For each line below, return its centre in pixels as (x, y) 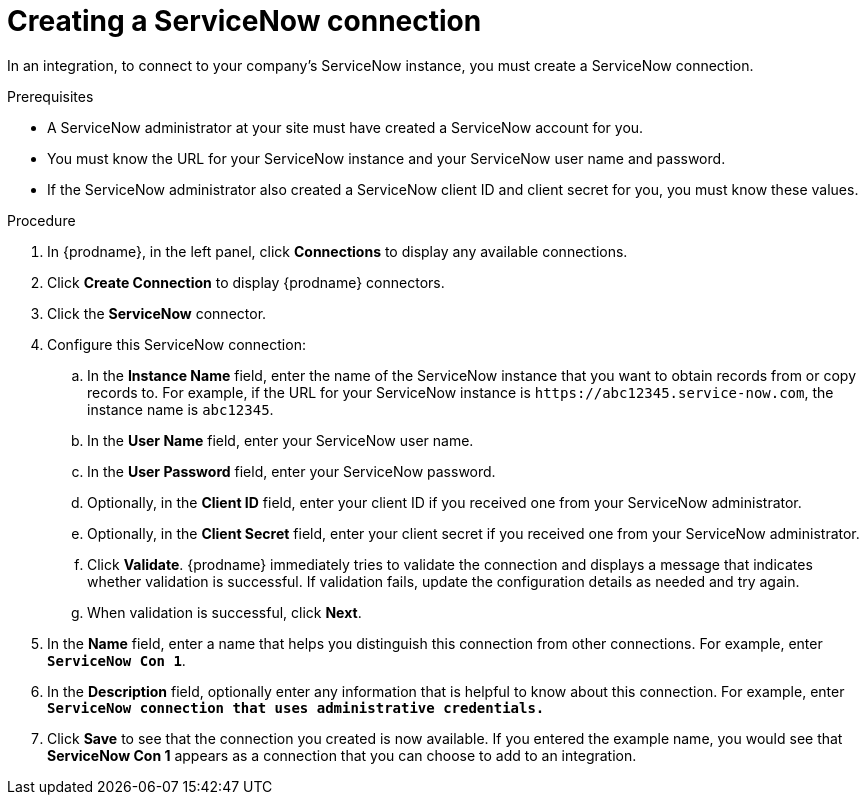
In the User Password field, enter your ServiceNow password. (291, 471)
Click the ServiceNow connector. (157, 313)
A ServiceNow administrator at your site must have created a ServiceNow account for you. (345, 127)
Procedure (41, 220)
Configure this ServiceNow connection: (176, 344)
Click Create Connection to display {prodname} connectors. (246, 282)
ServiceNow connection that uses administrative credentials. (296, 707)
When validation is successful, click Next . (224, 612)
